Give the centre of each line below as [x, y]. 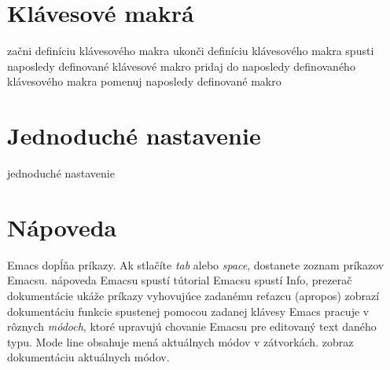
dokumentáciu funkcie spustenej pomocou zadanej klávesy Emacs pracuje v [188, 311]
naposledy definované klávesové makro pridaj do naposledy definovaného [181, 66]
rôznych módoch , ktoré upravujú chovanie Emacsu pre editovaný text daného [192, 326]
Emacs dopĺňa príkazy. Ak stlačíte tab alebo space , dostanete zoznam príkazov [196, 264]
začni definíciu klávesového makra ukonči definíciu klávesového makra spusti [191, 51]
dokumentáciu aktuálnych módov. [88, 357]
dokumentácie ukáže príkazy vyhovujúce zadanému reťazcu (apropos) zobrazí [193, 295]
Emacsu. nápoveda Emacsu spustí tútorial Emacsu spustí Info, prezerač [180, 280]
